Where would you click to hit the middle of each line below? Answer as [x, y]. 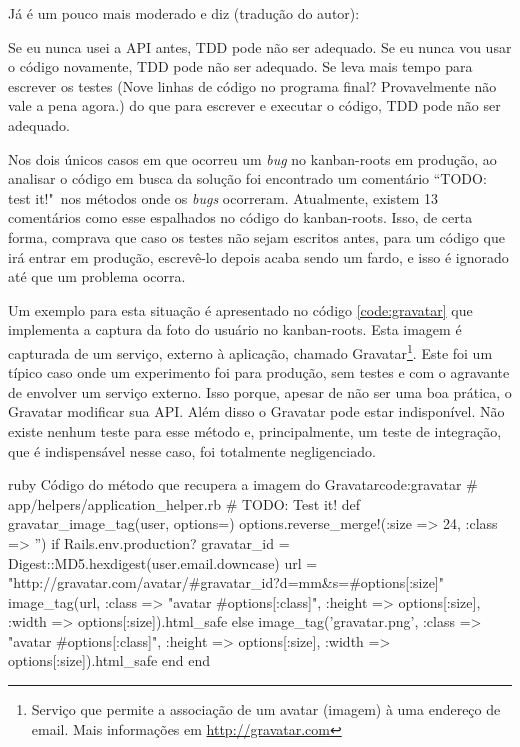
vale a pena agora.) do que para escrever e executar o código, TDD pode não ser [254, 105]
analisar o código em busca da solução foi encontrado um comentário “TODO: [247, 178]
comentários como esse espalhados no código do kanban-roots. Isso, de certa [240, 217]
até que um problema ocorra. [97, 276]
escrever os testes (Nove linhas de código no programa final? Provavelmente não [252, 85]
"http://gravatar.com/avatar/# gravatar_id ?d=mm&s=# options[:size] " [226, 582]
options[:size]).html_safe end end [109, 660]
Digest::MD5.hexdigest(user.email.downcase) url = [163, 562]
